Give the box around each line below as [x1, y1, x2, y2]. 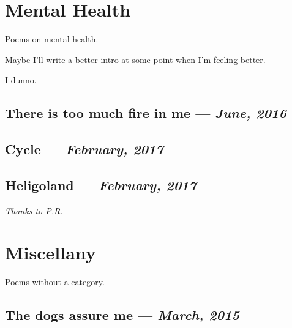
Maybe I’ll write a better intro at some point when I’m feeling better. [5, 53, 266, 65]
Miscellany [5, 240, 96, 265]
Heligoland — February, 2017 [5, 175, 197, 194]
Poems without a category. [5, 275, 105, 288]
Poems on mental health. [5, 32, 99, 45]
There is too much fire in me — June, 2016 [5, 103, 286, 122]
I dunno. [5, 73, 37, 86]
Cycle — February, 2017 [5, 140, 163, 158]
